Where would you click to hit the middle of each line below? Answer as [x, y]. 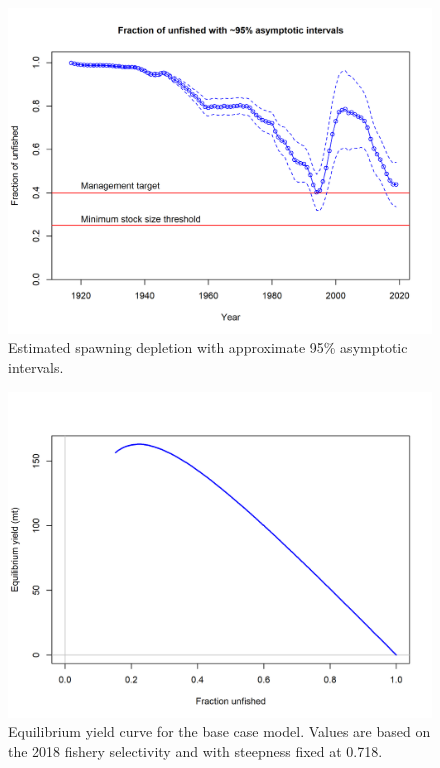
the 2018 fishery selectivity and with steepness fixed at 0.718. [195, 750]
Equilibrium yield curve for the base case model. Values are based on [219, 731]
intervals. [36, 367]
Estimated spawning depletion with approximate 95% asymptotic [208, 347]
